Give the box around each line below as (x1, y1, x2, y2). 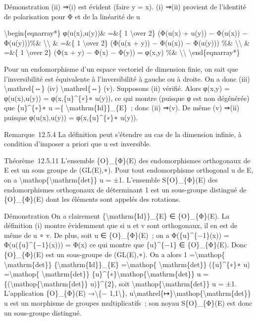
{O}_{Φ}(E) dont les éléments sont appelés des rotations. (4, 194, 181, 204)
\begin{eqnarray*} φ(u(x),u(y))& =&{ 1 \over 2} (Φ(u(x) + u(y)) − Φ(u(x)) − (4, 28, 248, 38)
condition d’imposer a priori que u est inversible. (4, 138, 152, 149)
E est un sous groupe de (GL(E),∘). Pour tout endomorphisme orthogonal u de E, (4, 165, 254, 175)
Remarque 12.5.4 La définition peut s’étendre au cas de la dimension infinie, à (4, 129, 242, 139)
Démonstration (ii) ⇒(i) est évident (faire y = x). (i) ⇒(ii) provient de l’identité (4, 1, 247, 11)
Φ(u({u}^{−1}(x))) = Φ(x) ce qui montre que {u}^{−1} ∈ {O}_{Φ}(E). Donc (4, 239, 247, 250)
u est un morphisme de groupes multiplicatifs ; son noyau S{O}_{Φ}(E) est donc (4, 298, 253, 308)
